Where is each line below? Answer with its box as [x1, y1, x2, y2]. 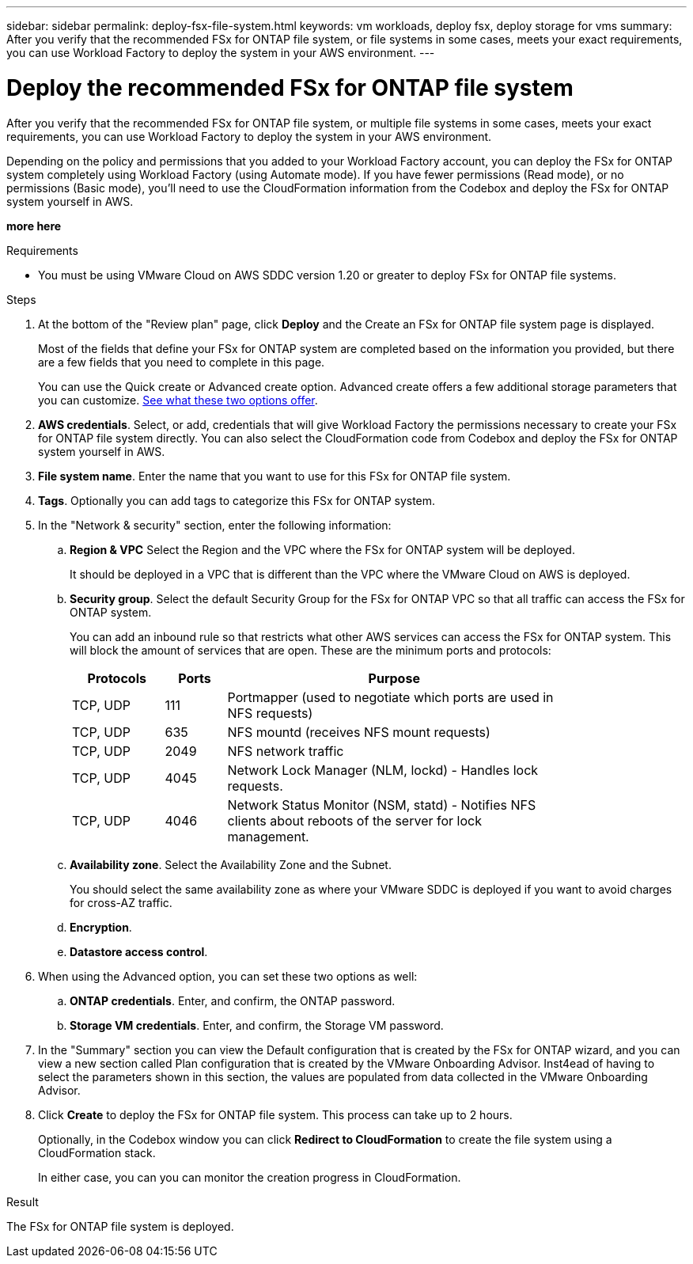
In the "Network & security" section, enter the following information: [38, 518, 392, 532]
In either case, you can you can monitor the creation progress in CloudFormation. [38, 1170, 461, 1184]
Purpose [368, 670, 420, 686]
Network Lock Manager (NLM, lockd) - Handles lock [227, 761, 539, 778]
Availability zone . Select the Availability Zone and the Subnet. [70, 857, 392, 871]
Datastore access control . [70, 944, 208, 958]
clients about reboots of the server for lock [227, 812, 482, 829]
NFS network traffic [227, 742, 344, 759]
